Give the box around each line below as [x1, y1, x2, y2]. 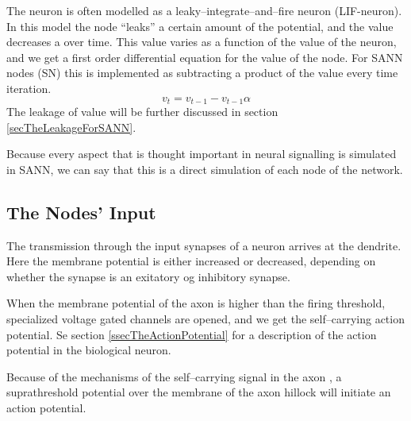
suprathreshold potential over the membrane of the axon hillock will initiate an [6, 384, 391, 400]
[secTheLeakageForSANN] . [6, 118, 136, 135]
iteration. [6, 79, 52, 96]
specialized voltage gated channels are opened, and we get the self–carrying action [6, 310, 405, 326]
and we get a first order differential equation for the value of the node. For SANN [6, 48, 403, 65]
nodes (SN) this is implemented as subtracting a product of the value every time [6, 64, 398, 81]
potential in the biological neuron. [6, 342, 171, 358]
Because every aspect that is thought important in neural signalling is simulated [6, 145, 397, 162]
